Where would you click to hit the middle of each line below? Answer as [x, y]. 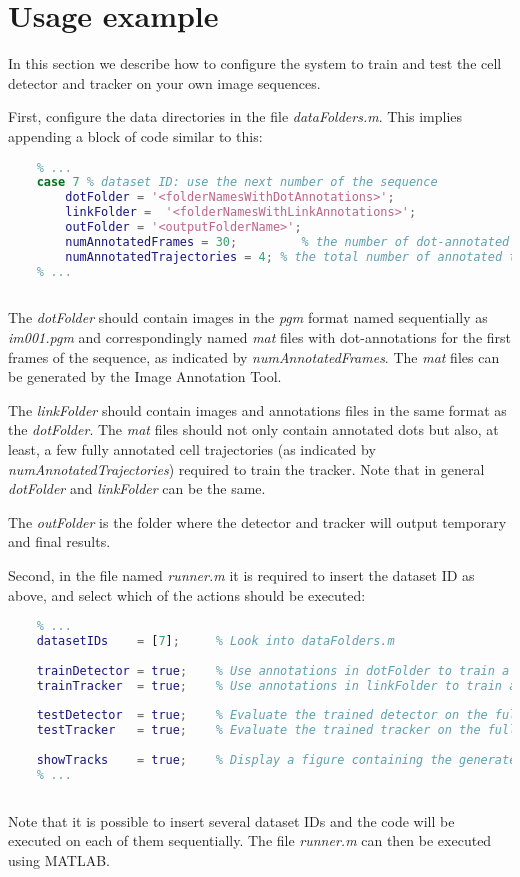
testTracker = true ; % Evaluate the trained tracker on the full [276, 730]
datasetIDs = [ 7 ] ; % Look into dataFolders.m [215, 640]
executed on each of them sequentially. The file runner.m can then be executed [250, 840]
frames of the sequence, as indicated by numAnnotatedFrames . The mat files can [254, 356]
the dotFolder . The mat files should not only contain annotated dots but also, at [253, 429]
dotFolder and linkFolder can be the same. [137, 488]
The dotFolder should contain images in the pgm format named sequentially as [248, 317]
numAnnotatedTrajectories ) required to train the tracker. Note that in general [246, 468]
